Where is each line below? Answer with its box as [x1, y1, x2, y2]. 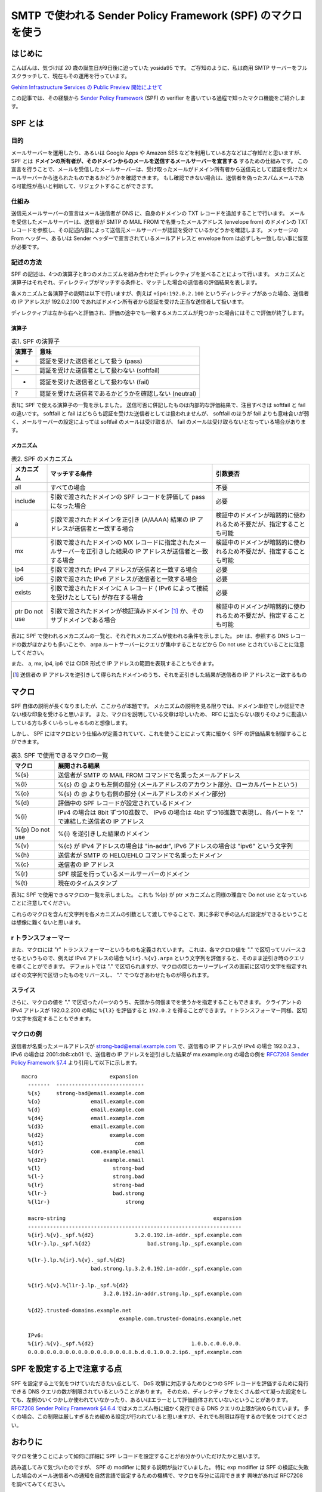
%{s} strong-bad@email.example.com [27, 1090, 144, 1096]
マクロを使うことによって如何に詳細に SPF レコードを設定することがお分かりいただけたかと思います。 [11, 1453, 264, 1460]
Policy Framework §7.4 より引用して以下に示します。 [11, 1059, 141, 1066]
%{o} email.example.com [27, 1098, 144, 1105]
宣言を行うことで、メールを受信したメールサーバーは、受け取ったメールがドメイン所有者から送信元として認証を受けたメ [11, 166, 308, 173]
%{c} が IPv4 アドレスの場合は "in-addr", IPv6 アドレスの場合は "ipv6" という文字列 [57, 842, 293, 850]
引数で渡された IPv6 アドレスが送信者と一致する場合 [50, 575, 198, 583]
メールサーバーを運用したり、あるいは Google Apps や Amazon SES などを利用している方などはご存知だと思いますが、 [11, 149, 305, 156]
